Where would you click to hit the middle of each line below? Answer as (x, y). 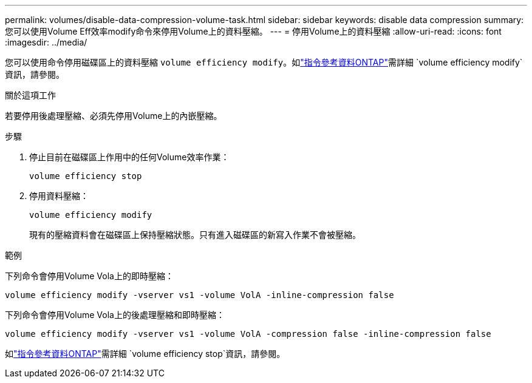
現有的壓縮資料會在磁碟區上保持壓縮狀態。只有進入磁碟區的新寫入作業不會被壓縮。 (195, 235)
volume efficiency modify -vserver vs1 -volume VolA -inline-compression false (199, 295)
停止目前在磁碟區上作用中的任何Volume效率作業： (129, 157)
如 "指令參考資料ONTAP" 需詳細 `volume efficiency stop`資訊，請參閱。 (145, 354)
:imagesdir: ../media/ (46, 42)
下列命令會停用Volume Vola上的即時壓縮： (89, 276)
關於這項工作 (30, 95)
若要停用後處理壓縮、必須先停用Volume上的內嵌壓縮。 (114, 116)
